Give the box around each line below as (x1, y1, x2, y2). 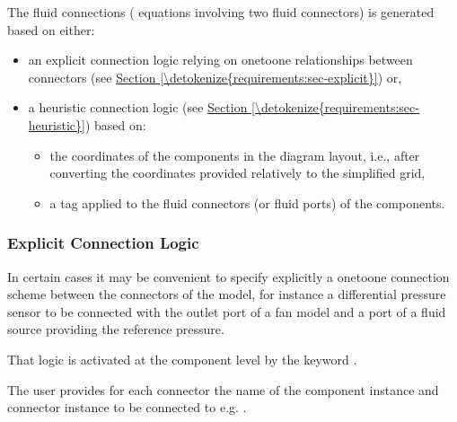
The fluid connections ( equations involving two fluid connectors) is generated (7, 3, 435, 21)
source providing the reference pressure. (7, 320, 224, 338)
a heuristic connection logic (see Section (28, 98, 248, 117)
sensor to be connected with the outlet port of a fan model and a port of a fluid (7, 302, 446, 321)
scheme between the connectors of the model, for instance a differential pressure (7, 285, 446, 303)
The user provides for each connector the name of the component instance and (7, 380, 439, 399)
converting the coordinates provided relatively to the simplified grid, (49, 163, 426, 182)
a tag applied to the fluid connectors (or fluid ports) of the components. (49, 193, 445, 212)
